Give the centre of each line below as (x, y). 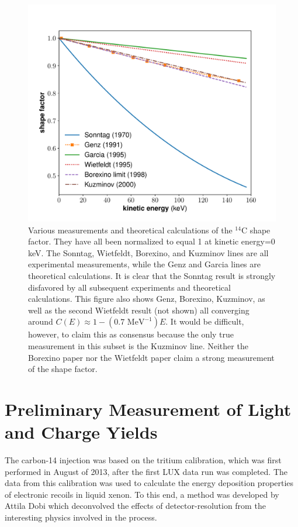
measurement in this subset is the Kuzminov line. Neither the (138, 345)
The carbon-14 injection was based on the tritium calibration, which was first (143, 460)
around (41, 321)
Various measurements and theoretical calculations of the (130, 230)
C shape (256, 230)
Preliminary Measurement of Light (148, 409)
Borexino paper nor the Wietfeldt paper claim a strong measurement (151, 357)
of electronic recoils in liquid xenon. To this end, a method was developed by (142, 494)
